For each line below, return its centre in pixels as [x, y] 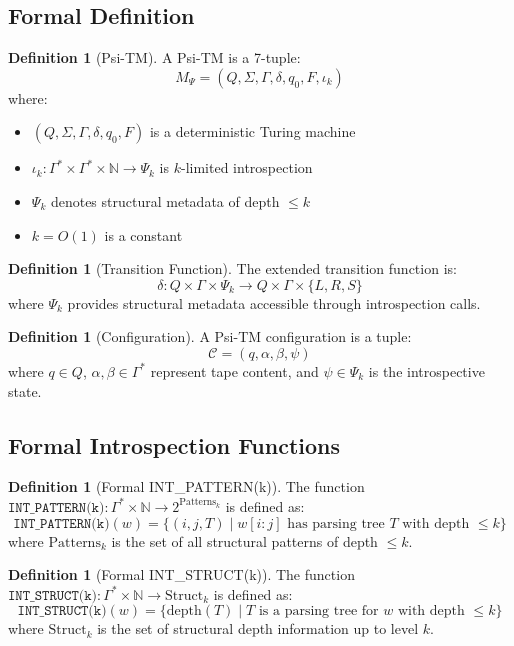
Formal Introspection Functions [174, 444]
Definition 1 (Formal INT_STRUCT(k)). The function [181, 574]
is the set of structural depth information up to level [258, 628]
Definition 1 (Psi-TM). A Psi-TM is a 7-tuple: [154, 57]
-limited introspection [246, 167]
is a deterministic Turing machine [252, 131]
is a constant [143, 234]
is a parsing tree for [318, 611]
